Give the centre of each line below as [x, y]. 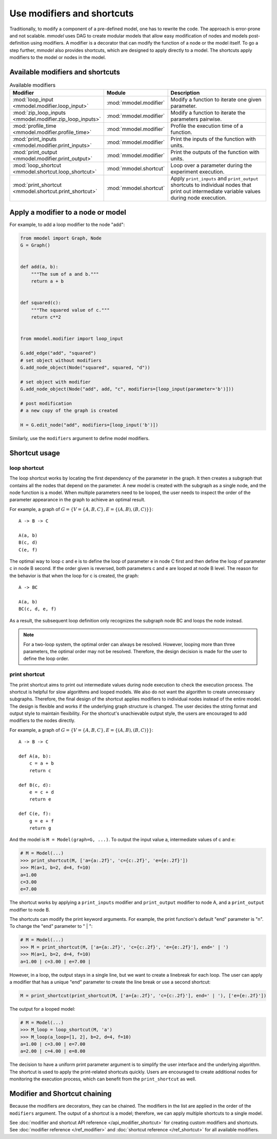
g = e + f [41, 821]
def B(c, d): [35, 785]
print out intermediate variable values [216, 192]
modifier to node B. [30, 909]
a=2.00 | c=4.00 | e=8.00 [53, 1051]
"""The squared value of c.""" [70, 310]
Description [185, 93]
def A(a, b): [35, 756]
